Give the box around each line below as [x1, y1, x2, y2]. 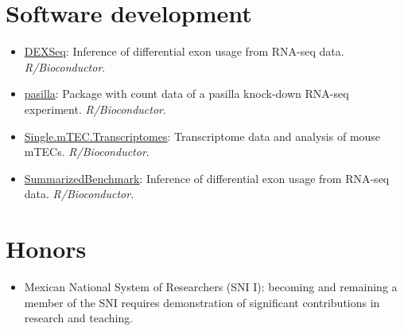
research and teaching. [24, 310, 134, 326]
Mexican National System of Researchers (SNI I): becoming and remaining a [24, 278, 398, 294]
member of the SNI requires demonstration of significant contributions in [24, 294, 380, 310]
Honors [6, 232, 87, 265]
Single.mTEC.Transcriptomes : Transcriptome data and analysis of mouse [24, 127, 381, 144]
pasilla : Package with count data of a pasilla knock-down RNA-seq [24, 85, 349, 102]
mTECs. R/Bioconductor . [24, 143, 150, 160]
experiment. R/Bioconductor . [24, 100, 166, 117]
